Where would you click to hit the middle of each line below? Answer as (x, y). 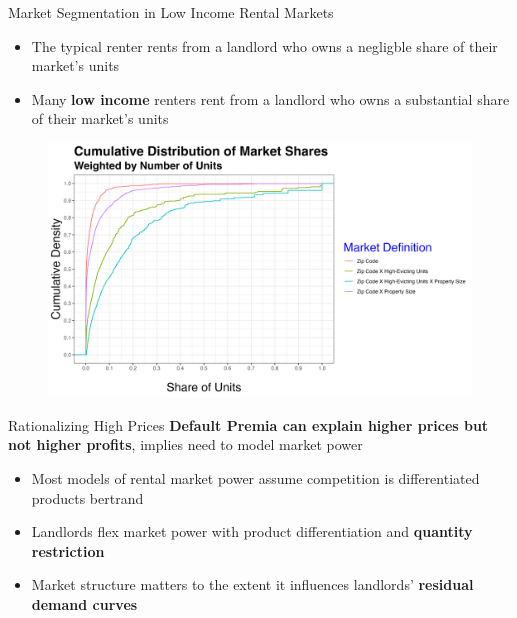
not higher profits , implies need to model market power (185, 444)
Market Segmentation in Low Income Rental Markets (171, 12)
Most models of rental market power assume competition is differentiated (255, 477)
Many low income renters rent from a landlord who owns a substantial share (270, 98)
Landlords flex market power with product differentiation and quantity (252, 531)
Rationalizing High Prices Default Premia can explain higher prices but (248, 424)
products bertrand (87, 497)
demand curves (84, 603)
